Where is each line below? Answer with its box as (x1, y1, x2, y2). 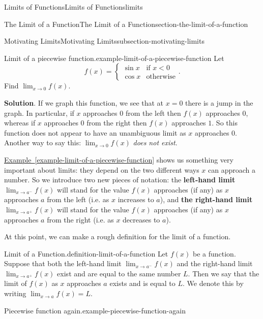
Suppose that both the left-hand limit (4, 258, 122, 269)
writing (4, 288, 26, 299)
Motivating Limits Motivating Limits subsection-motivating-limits (4, 36, 204, 46)
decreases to (123, 214, 160, 225)
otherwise (146, 73, 176, 81)
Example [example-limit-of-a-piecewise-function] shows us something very (4, 154, 233, 165)
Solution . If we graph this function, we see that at (4, 97, 164, 108)
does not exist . (133, 137, 178, 148)
